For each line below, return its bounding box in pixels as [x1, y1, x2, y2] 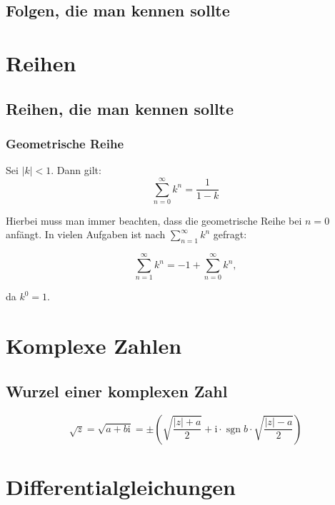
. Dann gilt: [51, 163, 101, 178]
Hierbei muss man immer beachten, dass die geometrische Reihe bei [6, 213, 302, 228]
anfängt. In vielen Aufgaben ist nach [6, 227, 166, 242]
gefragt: [213, 227, 247, 242]
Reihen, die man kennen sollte [6, 97, 234, 119]
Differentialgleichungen [6, 471, 236, 501]
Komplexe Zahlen [6, 331, 182, 360]
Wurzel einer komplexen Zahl [6, 379, 228, 402]
